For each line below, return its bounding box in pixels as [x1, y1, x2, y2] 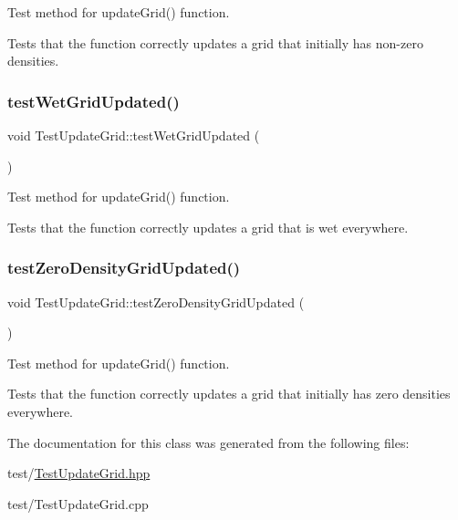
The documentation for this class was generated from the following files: [7, 432, 410, 452]
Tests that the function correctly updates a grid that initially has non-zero [7, 33, 423, 52]
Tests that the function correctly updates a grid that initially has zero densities [7, 384, 451, 403]
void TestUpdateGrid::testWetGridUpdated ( [7, 126, 260, 144]
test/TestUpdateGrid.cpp [7, 494, 149, 513]
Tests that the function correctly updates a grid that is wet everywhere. [7, 217, 409, 236]
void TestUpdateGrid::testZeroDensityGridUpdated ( [7, 292, 305, 311]
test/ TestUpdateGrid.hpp [7, 463, 151, 483]
